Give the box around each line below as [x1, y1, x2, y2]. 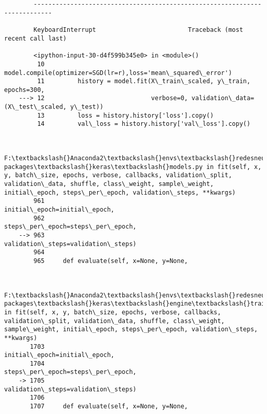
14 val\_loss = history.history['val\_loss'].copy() [37, 120, 251, 128]
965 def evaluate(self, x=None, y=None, [33, 257, 188, 265]
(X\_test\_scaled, [4, 103, 67, 111]
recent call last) [4, 34, 67, 42]
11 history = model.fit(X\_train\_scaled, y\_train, [37, 78, 251, 85]
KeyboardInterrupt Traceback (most [33, 26, 243, 34]
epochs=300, [4, 86, 45, 93]
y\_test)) [70, 103, 104, 111]
